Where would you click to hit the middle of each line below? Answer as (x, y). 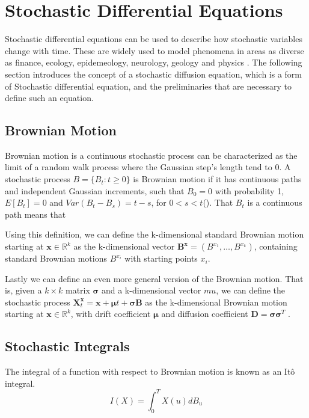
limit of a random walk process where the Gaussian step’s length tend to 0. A (148, 167)
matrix (78, 290)
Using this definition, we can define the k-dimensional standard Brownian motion (154, 234)
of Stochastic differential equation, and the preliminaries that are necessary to (148, 86)
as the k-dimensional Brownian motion (216, 302)
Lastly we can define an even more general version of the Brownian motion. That (154, 278)
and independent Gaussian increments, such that (95, 190)
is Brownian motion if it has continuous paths (217, 179)
